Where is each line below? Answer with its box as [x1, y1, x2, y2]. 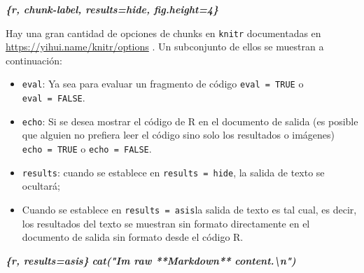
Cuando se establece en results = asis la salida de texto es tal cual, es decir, [22, 202, 357, 216]
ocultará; [22, 178, 60, 193]
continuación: [6, 52, 62, 67]
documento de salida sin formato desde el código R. [22, 230, 244, 244]
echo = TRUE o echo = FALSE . [22, 141, 152, 155]
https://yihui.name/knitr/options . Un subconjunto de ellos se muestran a [6, 39, 324, 54]
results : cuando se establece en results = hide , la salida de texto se [22, 164, 325, 179]
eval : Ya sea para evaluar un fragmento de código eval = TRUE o [22, 76, 304, 91]
